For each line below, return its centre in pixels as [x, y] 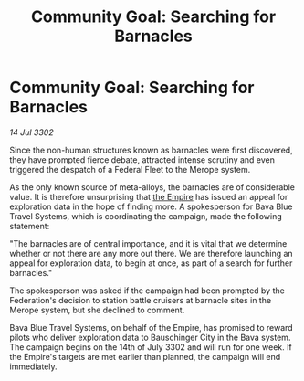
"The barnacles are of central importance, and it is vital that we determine [148, 243]
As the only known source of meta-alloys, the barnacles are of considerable [152, 187]
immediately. [33, 366]
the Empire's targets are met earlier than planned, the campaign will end [145, 356]
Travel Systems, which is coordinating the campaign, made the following [146, 216]
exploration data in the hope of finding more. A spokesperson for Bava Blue [151, 206]
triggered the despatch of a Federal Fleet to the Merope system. [130, 169]
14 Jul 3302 [31, 132]
